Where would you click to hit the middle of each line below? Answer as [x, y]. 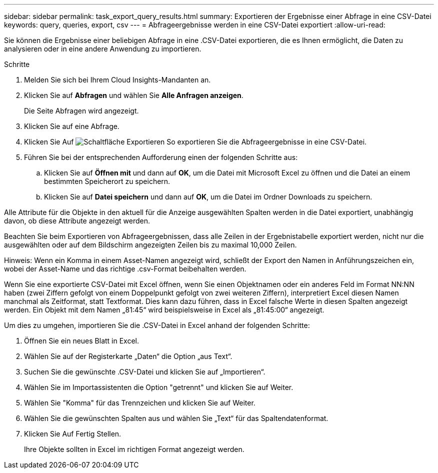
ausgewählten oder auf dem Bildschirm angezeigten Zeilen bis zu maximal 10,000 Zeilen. [150, 245]
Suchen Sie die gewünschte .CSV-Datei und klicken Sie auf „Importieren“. [145, 372]
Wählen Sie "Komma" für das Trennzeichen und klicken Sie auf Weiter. [140, 403]
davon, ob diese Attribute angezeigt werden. [77, 221]
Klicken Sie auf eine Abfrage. [72, 126]
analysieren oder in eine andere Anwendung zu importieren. [103, 49]
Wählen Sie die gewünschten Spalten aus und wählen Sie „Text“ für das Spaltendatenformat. [176, 418]
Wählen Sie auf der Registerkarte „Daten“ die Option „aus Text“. [128, 356]
